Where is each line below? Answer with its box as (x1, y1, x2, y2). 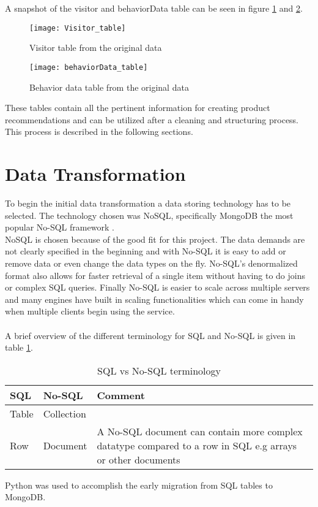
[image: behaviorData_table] (29, 63, 148, 72)
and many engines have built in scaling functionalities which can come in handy (5, 292, 304, 305)
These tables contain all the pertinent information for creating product (5, 101, 270, 114)
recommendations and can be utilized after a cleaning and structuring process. (5, 113, 299, 126)
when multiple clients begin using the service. (5, 305, 175, 318)
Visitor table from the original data (29, 41, 162, 54)
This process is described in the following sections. (5, 125, 193, 138)
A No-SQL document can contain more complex (97, 424, 303, 438)
